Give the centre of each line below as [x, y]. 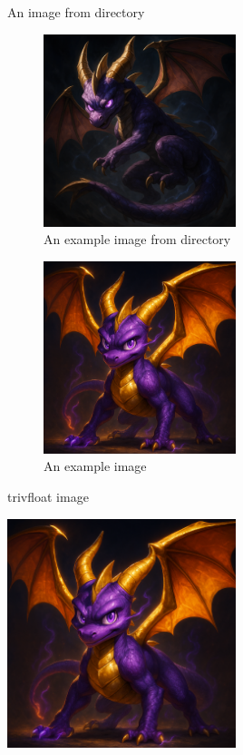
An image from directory [76, 12]
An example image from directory [137, 239]
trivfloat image [48, 496]
